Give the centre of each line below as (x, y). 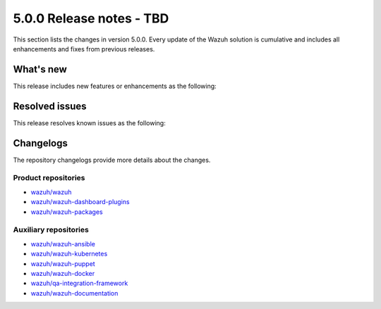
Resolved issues (50, 106)
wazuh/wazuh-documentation (74, 293)
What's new (40, 69)
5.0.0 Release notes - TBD (91, 18)
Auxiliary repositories (51, 230)
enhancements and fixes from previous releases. (84, 49)
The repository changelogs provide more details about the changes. (112, 160)
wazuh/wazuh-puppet (63, 263)
